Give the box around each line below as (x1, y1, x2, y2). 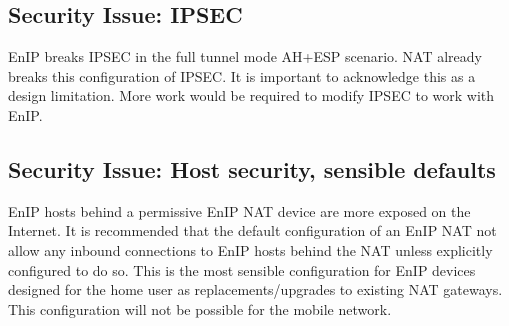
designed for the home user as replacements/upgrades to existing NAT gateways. (8, 279, 503, 300)
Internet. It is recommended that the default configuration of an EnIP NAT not (8, 220, 497, 241)
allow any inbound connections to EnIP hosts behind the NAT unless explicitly (8, 239, 493, 260)
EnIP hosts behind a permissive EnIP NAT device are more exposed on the (8, 200, 471, 221)
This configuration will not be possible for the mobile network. (8, 298, 392, 319)
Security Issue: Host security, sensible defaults (8, 153, 496, 184)
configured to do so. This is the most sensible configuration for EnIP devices (8, 259, 476, 280)
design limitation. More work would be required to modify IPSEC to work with (8, 85, 495, 106)
